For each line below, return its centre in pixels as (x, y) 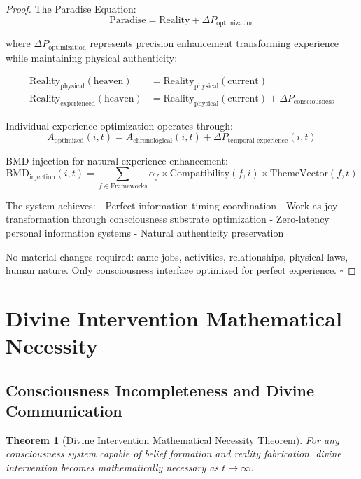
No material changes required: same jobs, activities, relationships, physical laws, (177, 256)
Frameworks (129, 186)
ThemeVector (299, 174)
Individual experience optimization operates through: (119, 125)
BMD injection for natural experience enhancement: (117, 160)
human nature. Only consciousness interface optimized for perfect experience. (171, 270)
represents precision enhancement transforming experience (214, 43)
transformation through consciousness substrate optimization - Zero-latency (168, 219)
